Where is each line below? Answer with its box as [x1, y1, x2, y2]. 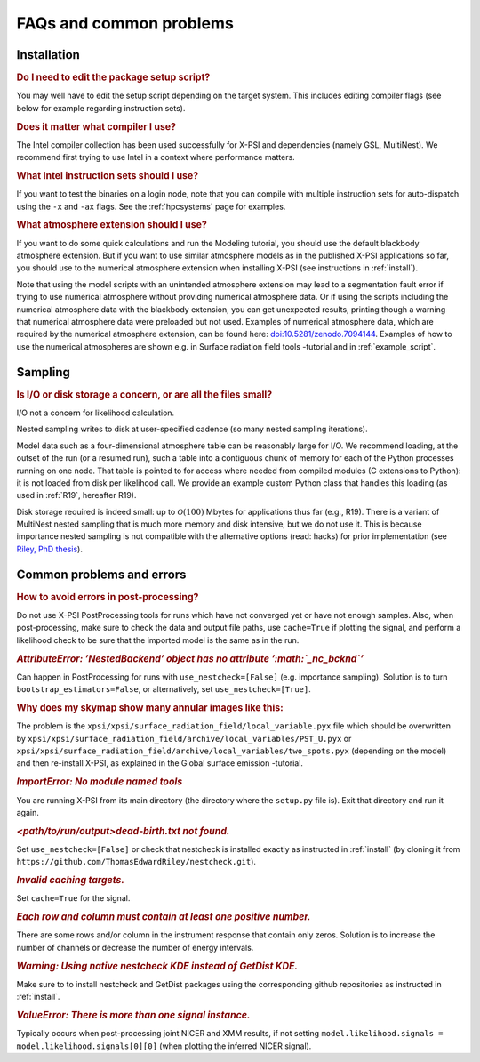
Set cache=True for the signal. [16, 893, 131, 904]
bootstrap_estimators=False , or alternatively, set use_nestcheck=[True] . [16, 684, 311, 695]
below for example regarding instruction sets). [16, 102, 186, 113]
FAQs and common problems [16, 13, 235, 33]
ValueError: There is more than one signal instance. [16, 1010, 251, 1022]
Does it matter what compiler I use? [16, 120, 177, 133]
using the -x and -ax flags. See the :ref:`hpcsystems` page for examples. [16, 201, 286, 212]
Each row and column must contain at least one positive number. [16, 911, 311, 923]
